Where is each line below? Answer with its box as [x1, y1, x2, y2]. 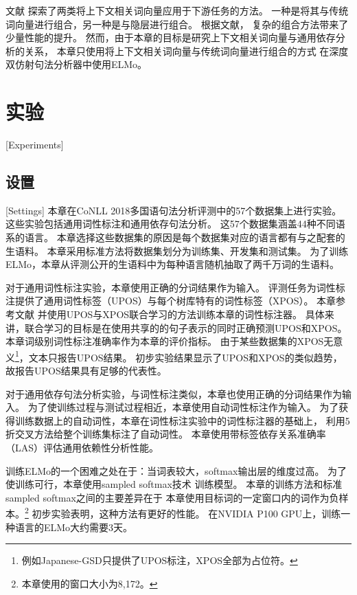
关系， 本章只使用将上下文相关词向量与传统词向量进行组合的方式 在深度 [24, 43, 349, 58]
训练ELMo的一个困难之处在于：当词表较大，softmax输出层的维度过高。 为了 [5, 463, 347, 478]
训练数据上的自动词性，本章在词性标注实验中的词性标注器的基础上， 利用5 [14, 413, 350, 427]
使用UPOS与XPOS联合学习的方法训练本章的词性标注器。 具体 [47, 307, 325, 322]
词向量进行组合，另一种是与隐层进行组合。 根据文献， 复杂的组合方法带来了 [5, 16, 349, 31]
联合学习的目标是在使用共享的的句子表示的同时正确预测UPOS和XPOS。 [24, 320, 347, 335]
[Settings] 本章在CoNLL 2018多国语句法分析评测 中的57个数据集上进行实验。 [5, 203, 342, 217]
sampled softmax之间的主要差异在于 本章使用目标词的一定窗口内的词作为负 [5, 490, 339, 504]
